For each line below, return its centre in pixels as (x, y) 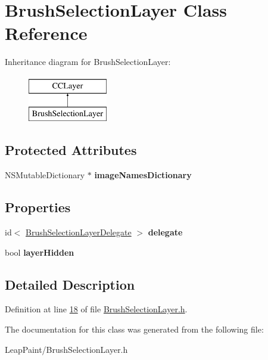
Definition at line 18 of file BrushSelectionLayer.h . (96, 309)
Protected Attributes (71, 150)
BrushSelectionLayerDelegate (79, 232)
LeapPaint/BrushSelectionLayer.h (66, 349)
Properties (38, 207)
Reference (46, 33)
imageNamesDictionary (143, 175)
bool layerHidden (40, 252)
